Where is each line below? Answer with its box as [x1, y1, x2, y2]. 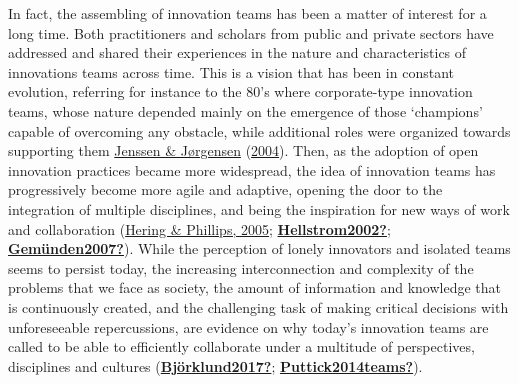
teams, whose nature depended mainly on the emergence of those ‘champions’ [8, 100, 483, 121]
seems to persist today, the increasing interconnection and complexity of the [8, 257, 474, 278]
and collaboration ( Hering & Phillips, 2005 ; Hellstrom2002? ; [8, 218, 391, 239]
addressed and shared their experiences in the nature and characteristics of [8, 42, 467, 63]
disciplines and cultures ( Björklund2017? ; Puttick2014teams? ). [8, 355, 423, 376]
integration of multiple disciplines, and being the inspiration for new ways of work [8, 198, 510, 219]
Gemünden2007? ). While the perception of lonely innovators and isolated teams [8, 238, 511, 259]
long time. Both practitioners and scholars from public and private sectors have [8, 22, 494, 43]
